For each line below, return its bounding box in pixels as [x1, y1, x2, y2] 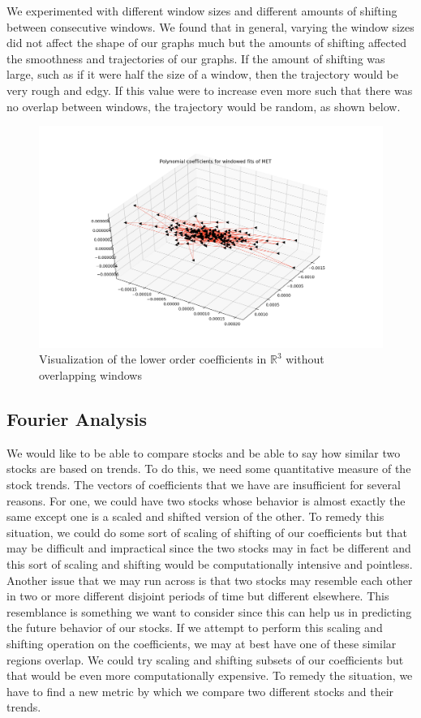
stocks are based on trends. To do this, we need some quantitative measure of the [6, 460, 411, 477]
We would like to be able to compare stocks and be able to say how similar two [6, 444, 401, 461]
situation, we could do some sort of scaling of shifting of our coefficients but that [6, 523, 408, 540]
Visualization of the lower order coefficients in [39, 350, 267, 368]
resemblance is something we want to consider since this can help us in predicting [6, 603, 412, 620]
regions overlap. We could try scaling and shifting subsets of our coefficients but [6, 651, 404, 668]
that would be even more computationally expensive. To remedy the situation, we [6, 667, 413, 684]
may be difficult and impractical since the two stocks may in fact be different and [6, 540, 411, 557]
